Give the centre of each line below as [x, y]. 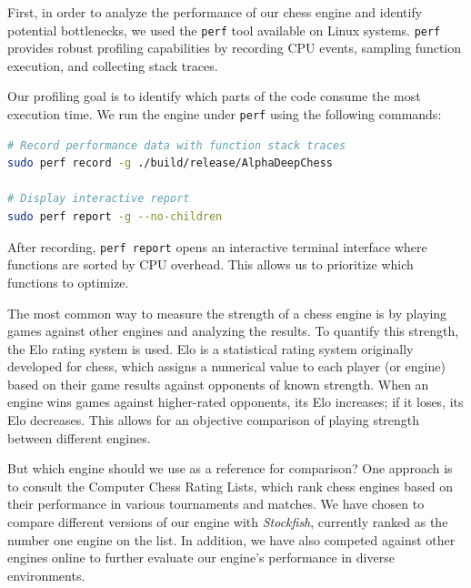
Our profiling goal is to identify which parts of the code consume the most [214, 96]
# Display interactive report [99, 199]
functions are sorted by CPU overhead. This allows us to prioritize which [210, 264]
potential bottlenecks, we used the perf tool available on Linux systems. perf [224, 30]
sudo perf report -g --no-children [115, 217]
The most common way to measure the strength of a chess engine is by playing [227, 313]
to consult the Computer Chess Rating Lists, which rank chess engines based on [230, 486]
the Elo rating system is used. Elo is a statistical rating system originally [210, 348]
